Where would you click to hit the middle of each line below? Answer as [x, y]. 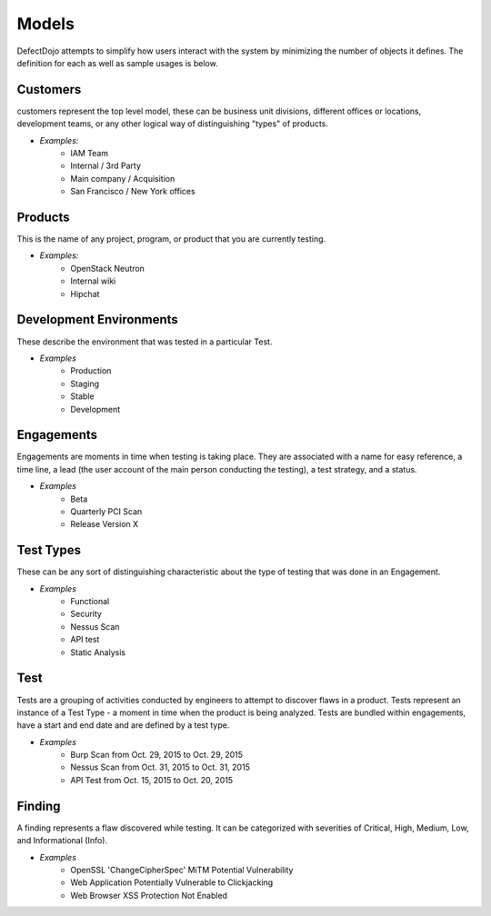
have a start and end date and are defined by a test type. [123, 725]
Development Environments [98, 319]
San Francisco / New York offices [133, 192]
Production [91, 371]
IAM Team [90, 154]
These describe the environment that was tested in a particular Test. [145, 342]
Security [86, 614]
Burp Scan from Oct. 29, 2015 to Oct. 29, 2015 [157, 755]
